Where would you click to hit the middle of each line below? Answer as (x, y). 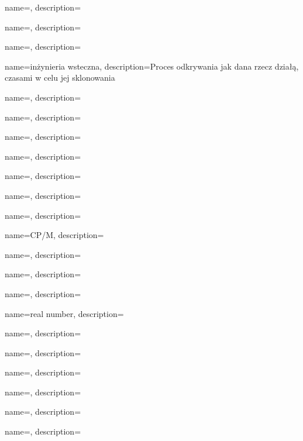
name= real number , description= (64, 313)
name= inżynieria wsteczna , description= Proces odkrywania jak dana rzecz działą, (152, 66)
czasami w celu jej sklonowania (60, 77)
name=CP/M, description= (54, 235)
